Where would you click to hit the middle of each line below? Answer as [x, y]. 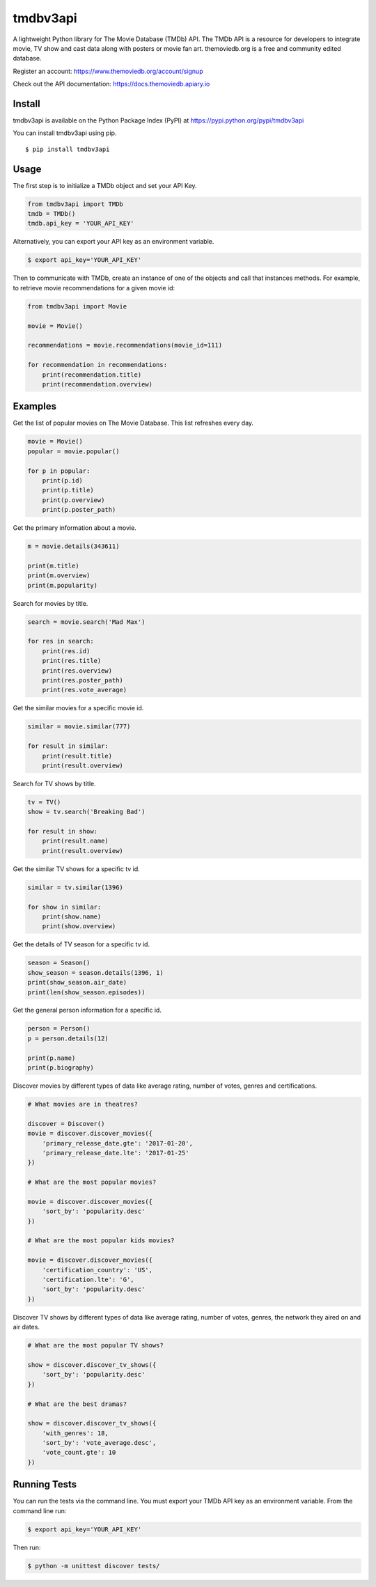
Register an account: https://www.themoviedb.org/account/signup [108, 71]
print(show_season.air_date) [77, 983]
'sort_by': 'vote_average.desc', [99, 1443]
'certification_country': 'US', [97, 1270]
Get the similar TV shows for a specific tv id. [77, 869]
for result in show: [62, 831]
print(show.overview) [79, 927]
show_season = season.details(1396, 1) [95, 972]
